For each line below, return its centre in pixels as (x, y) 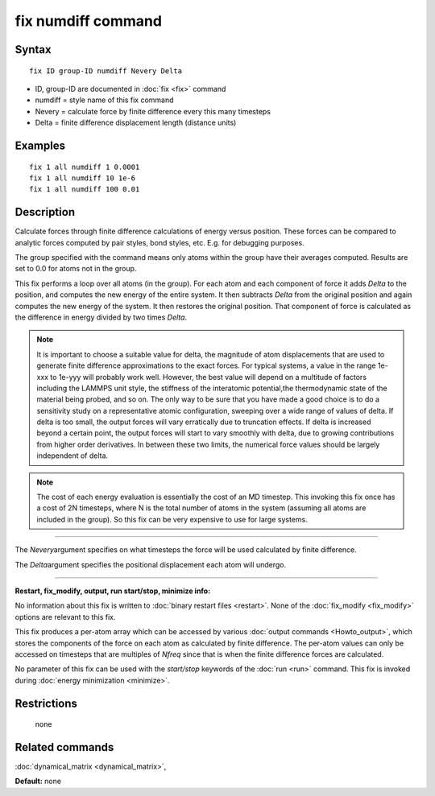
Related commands (64, 747)
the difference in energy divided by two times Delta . (101, 317)
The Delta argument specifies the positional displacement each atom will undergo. (151, 564)
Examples (40, 145)
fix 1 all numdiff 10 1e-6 (83, 178)
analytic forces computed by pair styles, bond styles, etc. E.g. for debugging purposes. (160, 242)
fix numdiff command (89, 21)
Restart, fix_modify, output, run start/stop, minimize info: (113, 591)
